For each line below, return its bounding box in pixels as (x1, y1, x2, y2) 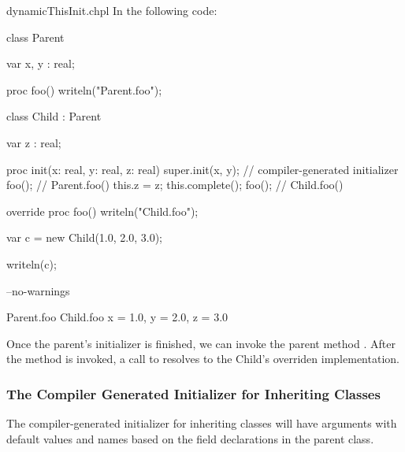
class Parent (6, 28, 65, 45)
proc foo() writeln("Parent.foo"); (6, 81, 162, 98)
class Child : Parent (6, 108, 102, 124)
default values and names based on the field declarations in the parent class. (6, 430, 374, 446)
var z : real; (6, 134, 61, 150)
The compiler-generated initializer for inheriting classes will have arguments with (6, 415, 397, 432)
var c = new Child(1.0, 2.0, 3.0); (6, 229, 162, 246)
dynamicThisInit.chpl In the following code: (6, 2, 217, 18)
